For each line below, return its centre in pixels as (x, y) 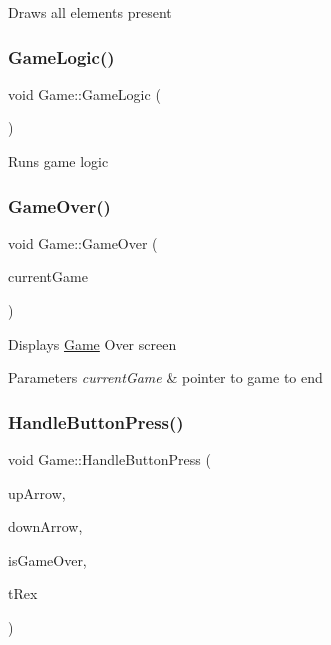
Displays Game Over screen (92, 343)
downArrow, (45, 526)
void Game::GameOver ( (83, 242)
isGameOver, (47, 559)
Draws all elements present (90, 12)
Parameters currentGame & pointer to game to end (165, 377)
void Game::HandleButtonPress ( (109, 459)
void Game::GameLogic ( (84, 93)
